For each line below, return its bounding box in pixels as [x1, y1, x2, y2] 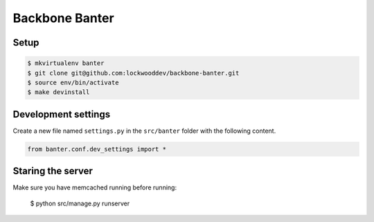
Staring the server [12, 165, 93, 177]
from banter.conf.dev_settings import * [27, 145, 166, 153]
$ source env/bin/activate [27, 78, 119, 86]
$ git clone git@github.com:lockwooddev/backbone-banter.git [27, 69, 240, 77]
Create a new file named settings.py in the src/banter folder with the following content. [12, 127, 276, 135]
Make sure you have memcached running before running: [12, 183, 177, 192]
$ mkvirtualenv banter [27, 59, 105, 67]
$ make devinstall [27, 89, 90, 96]
